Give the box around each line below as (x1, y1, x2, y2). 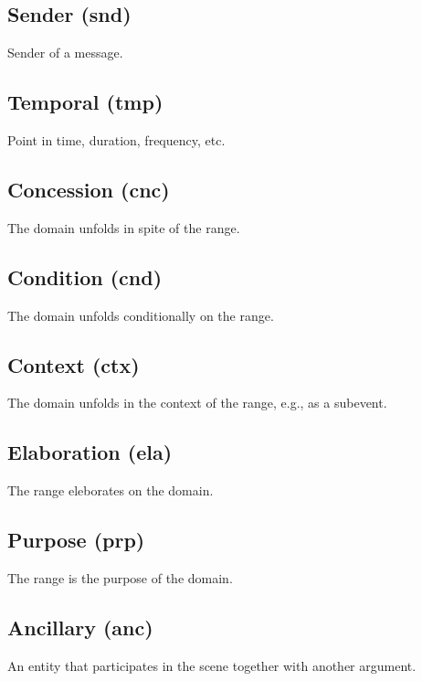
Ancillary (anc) (7, 612, 153, 641)
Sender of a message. (7, 43, 123, 62)
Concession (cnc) (7, 175, 170, 203)
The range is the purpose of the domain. (7, 568, 233, 587)
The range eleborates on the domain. (7, 481, 214, 500)
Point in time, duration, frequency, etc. (7, 131, 226, 149)
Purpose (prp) (7, 526, 145, 554)
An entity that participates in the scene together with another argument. (7, 655, 417, 675)
